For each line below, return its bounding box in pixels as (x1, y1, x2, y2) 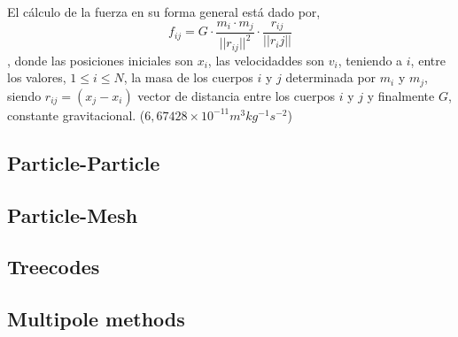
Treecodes (7, 253, 100, 280)
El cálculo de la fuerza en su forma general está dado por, (7, 3, 321, 20)
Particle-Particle (7, 149, 160, 176)
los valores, (7, 68, 66, 87)
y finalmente (367, 86, 435, 104)
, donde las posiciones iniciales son (7, 50, 193, 69)
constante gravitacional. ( (7, 105, 145, 124)
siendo (7, 86, 42, 104)
